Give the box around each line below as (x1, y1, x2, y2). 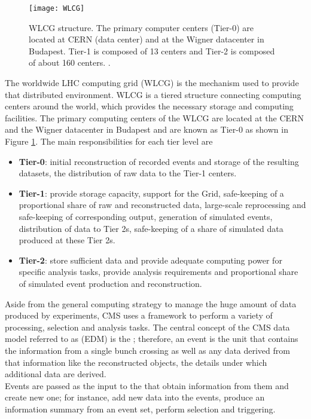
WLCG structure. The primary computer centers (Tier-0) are (29, 21, 254, 33)
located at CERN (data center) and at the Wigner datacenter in (29, 33, 264, 45)
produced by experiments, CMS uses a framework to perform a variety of (5, 309, 273, 322)
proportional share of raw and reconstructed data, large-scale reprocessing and (19, 198, 306, 211)
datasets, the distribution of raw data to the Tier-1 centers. (19, 167, 237, 179)
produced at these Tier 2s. (19, 234, 115, 246)
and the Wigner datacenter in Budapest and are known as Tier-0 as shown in (5, 123, 288, 136)
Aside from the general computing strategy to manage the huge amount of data (5, 297, 297, 310)
